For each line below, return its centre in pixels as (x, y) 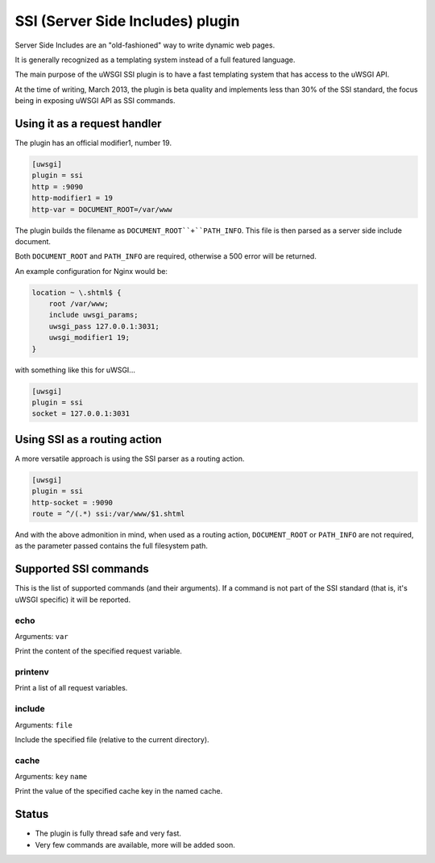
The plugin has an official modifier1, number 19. (93, 143)
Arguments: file (43, 724)
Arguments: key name (51, 777)
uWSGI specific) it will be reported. (73, 600)
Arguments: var (41, 636)
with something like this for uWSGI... (75, 370)
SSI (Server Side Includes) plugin (127, 21)
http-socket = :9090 (72, 502)
